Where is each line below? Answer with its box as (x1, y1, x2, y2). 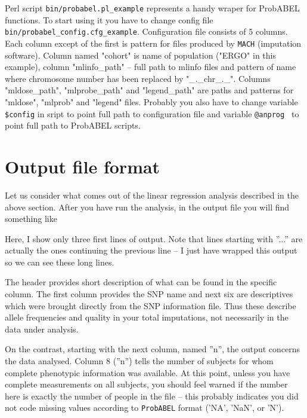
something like (5, 212, 57, 225)
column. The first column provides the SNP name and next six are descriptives (5, 288, 293, 300)
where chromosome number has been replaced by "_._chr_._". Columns (5, 72, 271, 84)
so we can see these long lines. (5, 255, 114, 268)
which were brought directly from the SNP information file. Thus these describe (5, 299, 296, 312)
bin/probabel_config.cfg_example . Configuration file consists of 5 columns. (5, 25, 288, 38)
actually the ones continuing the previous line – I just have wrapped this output (5, 244, 297, 257)
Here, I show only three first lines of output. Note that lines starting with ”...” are (5, 232, 303, 245)
